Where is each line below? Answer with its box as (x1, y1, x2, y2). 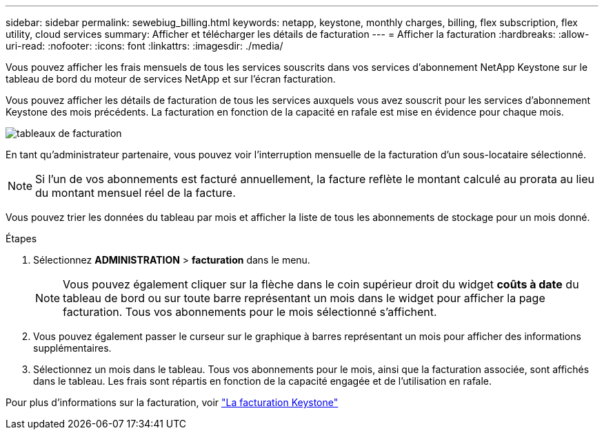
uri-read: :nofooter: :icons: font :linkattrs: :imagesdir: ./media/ (6, 40, 283, 52)
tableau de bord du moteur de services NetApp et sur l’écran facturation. (6, 73, 336, 85)
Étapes (6, 233, 37, 244)
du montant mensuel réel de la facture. (35, 186, 236, 200)
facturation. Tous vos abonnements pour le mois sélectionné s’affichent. (63, 305, 437, 319)
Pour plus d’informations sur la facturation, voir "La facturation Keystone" (6, 396, 339, 408)
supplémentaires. (33, 342, 112, 354)
